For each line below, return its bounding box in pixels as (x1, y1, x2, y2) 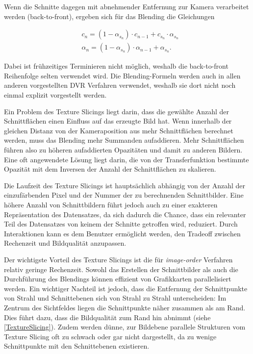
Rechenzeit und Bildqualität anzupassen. (4, 238, 126, 248)
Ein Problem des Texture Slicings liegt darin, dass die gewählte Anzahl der (4, 106, 229, 116)
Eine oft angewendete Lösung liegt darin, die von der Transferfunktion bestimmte (4, 154, 249, 164)
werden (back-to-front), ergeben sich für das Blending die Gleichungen (4, 11, 215, 21)
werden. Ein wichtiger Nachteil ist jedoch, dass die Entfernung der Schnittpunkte (4, 283, 248, 293)
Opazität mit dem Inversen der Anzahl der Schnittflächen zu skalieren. (4, 164, 216, 174)
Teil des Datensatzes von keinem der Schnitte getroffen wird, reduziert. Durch (4, 219, 238, 229)
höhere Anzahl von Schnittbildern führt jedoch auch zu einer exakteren (4, 199, 218, 209)
